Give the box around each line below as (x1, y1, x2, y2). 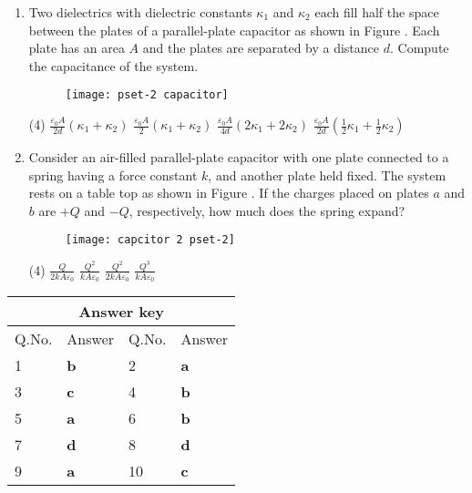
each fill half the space (314, 3, 439, 21)
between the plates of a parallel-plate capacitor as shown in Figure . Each (28, 20, 440, 39)
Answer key (78, 301, 164, 323)
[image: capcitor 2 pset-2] (65, 233, 235, 247)
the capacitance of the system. (28, 56, 199, 75)
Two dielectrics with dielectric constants (28, 3, 252, 21)
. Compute (389, 38, 449, 57)
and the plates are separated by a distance (142, 38, 380, 57)
